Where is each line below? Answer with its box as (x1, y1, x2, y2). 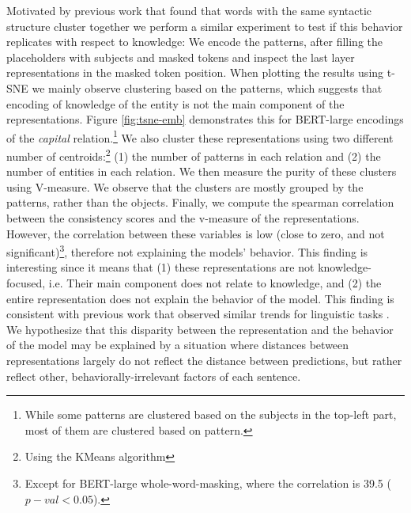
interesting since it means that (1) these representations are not (6, 259, 315, 275)
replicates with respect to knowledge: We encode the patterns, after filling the (6, 33, 383, 50)
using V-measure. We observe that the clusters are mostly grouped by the (6, 178, 364, 195)
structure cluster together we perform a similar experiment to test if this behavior (6, 17, 403, 34)
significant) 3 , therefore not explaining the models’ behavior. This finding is (6, 241, 368, 260)
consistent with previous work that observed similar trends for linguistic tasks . (6, 306, 390, 322)
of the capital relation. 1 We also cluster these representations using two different (6, 127, 394, 146)
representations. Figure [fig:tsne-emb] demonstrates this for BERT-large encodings (6, 111, 404, 127)
